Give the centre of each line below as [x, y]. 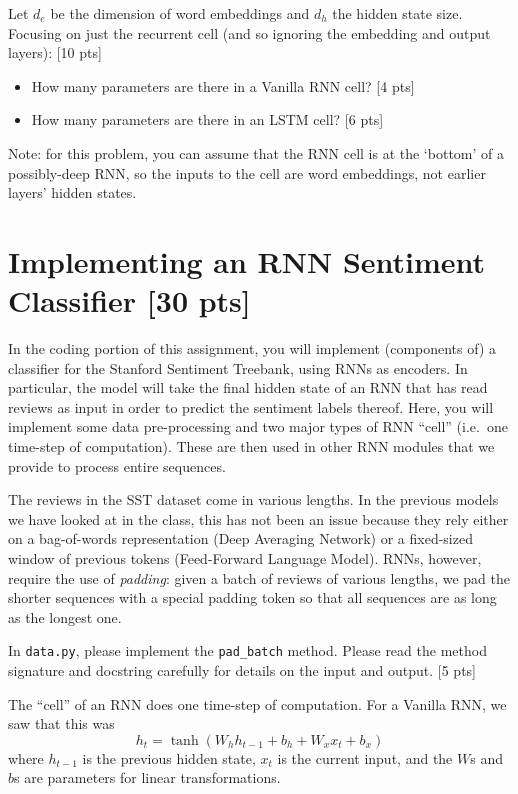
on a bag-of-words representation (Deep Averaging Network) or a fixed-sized [240, 538]
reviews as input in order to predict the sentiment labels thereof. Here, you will [251, 406]
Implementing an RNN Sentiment [247, 260]
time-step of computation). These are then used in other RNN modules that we [251, 446]
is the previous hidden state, [169, 757]
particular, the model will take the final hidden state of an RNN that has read [248, 387]
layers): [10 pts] [55, 52]
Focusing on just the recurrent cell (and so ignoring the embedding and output [249, 32]
